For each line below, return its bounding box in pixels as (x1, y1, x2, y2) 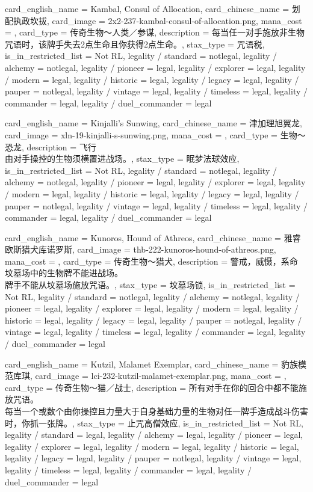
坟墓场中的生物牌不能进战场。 (5, 266, 123, 279)
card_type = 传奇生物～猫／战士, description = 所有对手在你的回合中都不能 (5, 381, 299, 393)
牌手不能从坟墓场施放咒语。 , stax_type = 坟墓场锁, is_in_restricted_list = (5, 278, 296, 291)
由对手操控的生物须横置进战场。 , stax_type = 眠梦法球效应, (5, 152, 240, 165)
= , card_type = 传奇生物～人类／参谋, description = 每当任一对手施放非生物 (5, 26, 305, 38)
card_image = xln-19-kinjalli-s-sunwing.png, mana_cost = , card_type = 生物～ (5, 128, 306, 141)
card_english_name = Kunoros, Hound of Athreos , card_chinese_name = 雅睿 (5, 231, 301, 244)
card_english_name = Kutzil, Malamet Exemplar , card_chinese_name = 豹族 (5, 357, 298, 370)
